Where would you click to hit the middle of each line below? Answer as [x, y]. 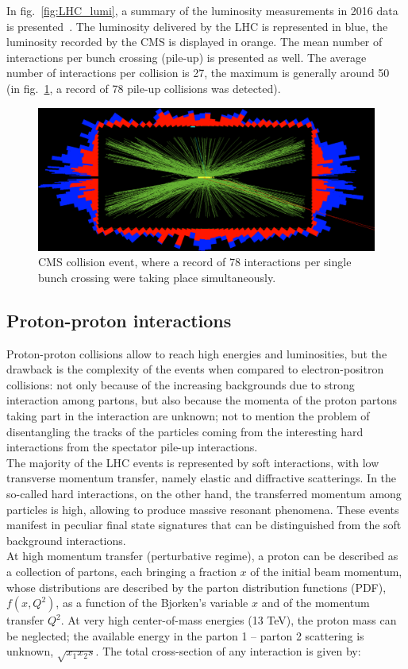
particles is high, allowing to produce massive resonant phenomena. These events [203, 509]
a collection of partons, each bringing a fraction [121, 571]
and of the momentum [316, 603]
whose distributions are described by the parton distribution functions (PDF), [196, 587]
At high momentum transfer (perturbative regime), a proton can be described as [202, 556]
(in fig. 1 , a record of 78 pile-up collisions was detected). [144, 88]
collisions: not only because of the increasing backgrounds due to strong [181, 384]
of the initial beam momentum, [326, 571]
